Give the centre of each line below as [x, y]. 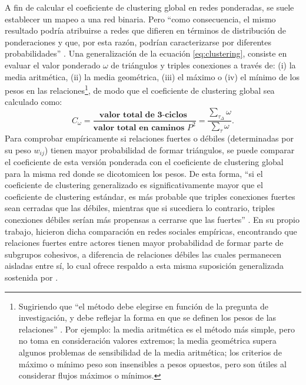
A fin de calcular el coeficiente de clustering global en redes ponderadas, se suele [149, 7]
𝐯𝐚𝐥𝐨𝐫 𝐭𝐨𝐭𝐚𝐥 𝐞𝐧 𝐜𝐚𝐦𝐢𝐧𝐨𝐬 [139, 128]
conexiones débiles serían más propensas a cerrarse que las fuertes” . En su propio [152, 220]
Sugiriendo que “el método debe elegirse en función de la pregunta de [143, 306]
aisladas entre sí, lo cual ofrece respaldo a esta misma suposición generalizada [144, 266]
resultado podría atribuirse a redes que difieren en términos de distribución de [145, 30]
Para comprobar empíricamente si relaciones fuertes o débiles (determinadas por [149, 138]
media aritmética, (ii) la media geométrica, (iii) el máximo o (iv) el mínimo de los [152, 76]
